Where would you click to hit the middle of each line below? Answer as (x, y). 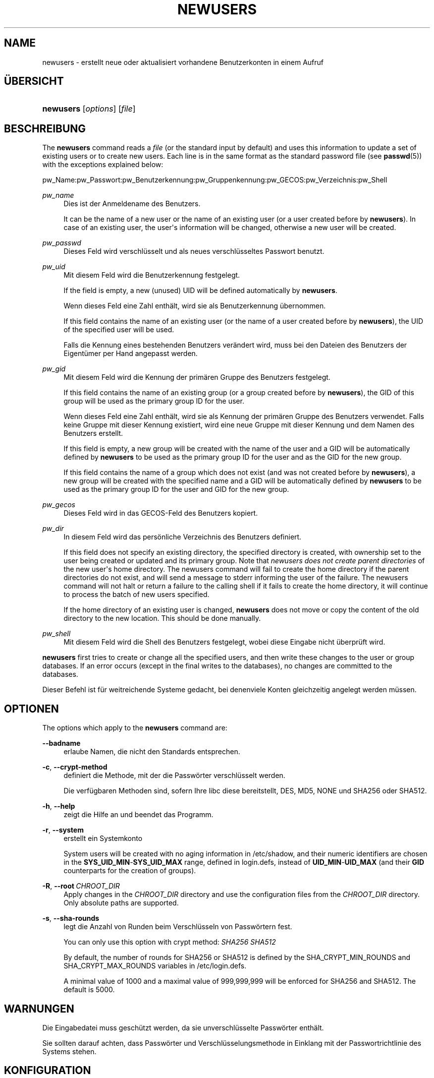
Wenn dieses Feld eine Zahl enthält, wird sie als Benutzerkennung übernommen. (195, 306)
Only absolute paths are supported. (121, 903)
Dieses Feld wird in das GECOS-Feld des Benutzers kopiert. (161, 513)
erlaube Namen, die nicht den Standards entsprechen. (152, 752)
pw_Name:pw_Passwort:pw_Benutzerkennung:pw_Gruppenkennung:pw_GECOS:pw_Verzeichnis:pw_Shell (215, 180)
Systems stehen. (69, 1051)
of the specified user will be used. (119, 330)
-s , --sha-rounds (71, 918)
